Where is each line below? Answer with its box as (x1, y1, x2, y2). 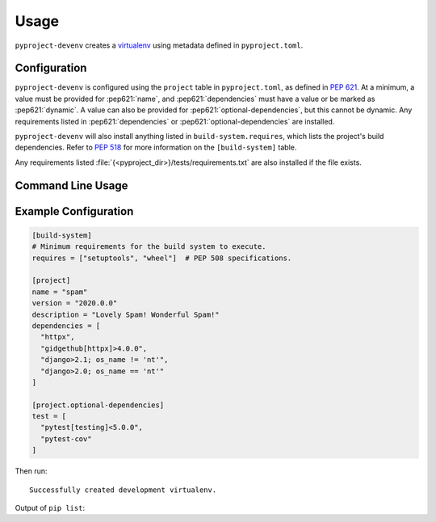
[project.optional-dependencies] (31, 400, 165, 410)
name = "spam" (31, 287, 88, 297)
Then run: (15, 466, 48, 476)
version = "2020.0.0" (31, 299, 118, 308)
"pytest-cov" (40, 434, 92, 444)
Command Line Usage (15, 179, 128, 192)
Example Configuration (15, 204, 134, 218)
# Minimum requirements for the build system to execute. (31, 242, 266, 251)
